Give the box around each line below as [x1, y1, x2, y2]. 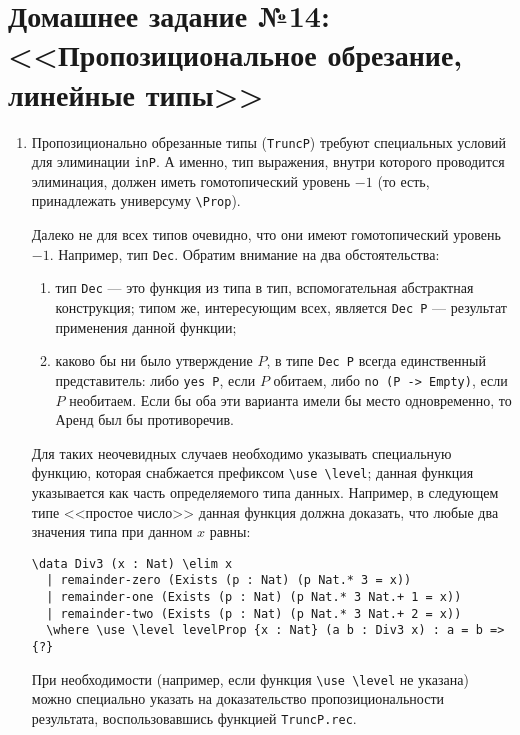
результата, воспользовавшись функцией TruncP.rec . [31, 707, 357, 728]
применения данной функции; [55, 316, 237, 337]
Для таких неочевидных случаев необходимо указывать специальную [31, 442, 452, 463]
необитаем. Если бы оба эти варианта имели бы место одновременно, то [69, 389, 512, 410]
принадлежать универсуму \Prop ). [31, 190, 241, 211]
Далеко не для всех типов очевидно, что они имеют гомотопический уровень [31, 224, 501, 245]
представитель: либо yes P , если [55, 369, 256, 390]
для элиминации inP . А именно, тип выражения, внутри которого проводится [31, 151, 505, 172]
